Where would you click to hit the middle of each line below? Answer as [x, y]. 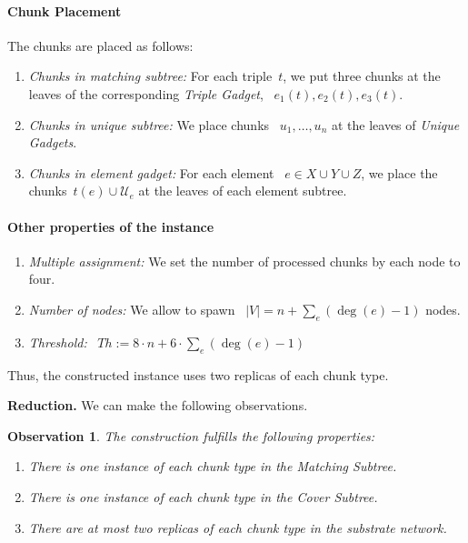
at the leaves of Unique [395, 124]
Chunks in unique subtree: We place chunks [149, 124]
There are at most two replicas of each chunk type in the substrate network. [238, 527]
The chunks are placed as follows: [100, 45]
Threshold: [58, 342]
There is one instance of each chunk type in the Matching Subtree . [213, 466]
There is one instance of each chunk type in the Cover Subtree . [203, 496]
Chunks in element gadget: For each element [151, 172]
